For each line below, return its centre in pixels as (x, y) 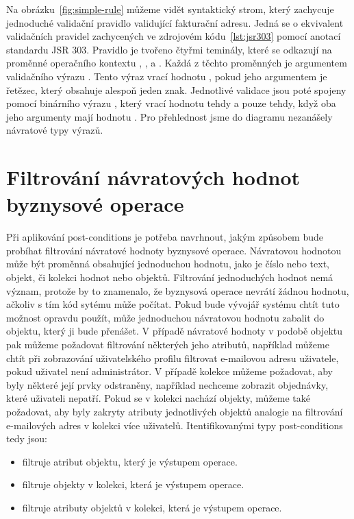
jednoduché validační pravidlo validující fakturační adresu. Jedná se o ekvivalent (175, 22)
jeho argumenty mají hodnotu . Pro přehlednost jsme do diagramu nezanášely (169, 116)
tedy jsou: (27, 438)
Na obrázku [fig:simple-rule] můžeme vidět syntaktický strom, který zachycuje (170, 9)
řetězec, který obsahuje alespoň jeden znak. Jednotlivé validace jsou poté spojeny (176, 89)
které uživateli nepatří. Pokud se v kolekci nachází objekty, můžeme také (159, 398)
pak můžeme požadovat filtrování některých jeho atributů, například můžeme (168, 344)
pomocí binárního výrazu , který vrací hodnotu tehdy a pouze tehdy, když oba (171, 103)
